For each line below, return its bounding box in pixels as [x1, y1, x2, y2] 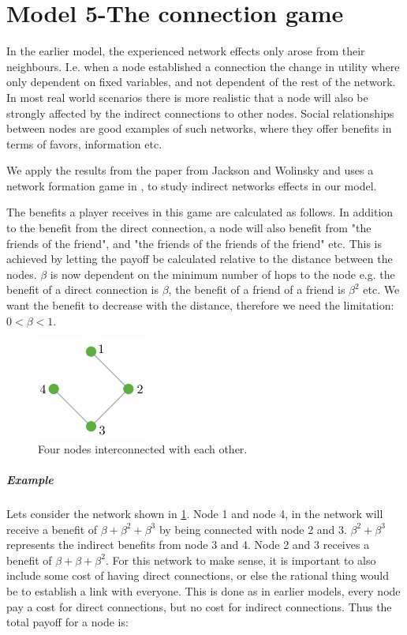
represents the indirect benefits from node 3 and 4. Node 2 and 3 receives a [6, 536, 370, 553]
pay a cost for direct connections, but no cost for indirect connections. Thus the [6, 598, 392, 614]
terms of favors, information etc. [6, 135, 162, 152]
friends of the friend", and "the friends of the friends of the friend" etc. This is [6, 235, 382, 251]
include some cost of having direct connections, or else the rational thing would [6, 567, 389, 584]
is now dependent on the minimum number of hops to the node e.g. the [50, 265, 395, 282]
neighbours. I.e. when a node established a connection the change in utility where [6, 58, 400, 74]
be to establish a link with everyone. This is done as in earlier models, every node [6, 582, 401, 599]
